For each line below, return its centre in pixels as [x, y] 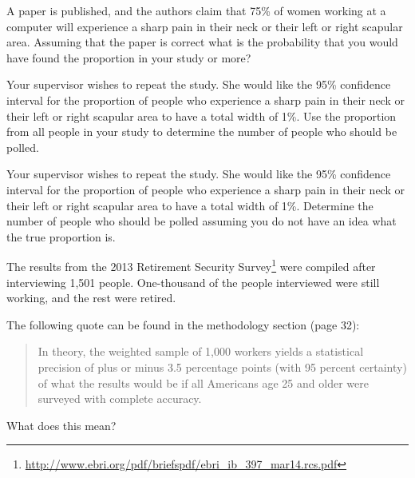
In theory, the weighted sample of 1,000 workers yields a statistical [201, 351]
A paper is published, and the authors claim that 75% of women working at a [196, 10]
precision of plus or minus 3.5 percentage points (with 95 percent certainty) [222, 366]
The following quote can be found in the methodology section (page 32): [183, 324]
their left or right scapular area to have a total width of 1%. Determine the [190, 205]
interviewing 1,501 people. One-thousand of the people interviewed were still [193, 282]
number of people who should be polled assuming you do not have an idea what [202, 221]
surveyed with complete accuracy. [120, 398]
